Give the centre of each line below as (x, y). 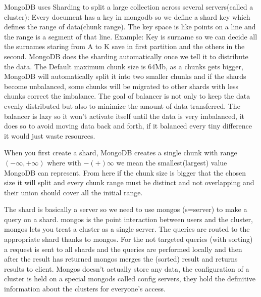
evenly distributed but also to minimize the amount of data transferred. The (122, 105)
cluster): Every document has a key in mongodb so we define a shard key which (127, 16)
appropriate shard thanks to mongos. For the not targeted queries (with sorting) (128, 239)
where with (64, 162)
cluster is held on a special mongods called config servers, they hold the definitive (130, 279)
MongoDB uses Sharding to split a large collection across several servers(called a (129, 7)
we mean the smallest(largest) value (172, 162)
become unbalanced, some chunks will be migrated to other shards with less (121, 86)
